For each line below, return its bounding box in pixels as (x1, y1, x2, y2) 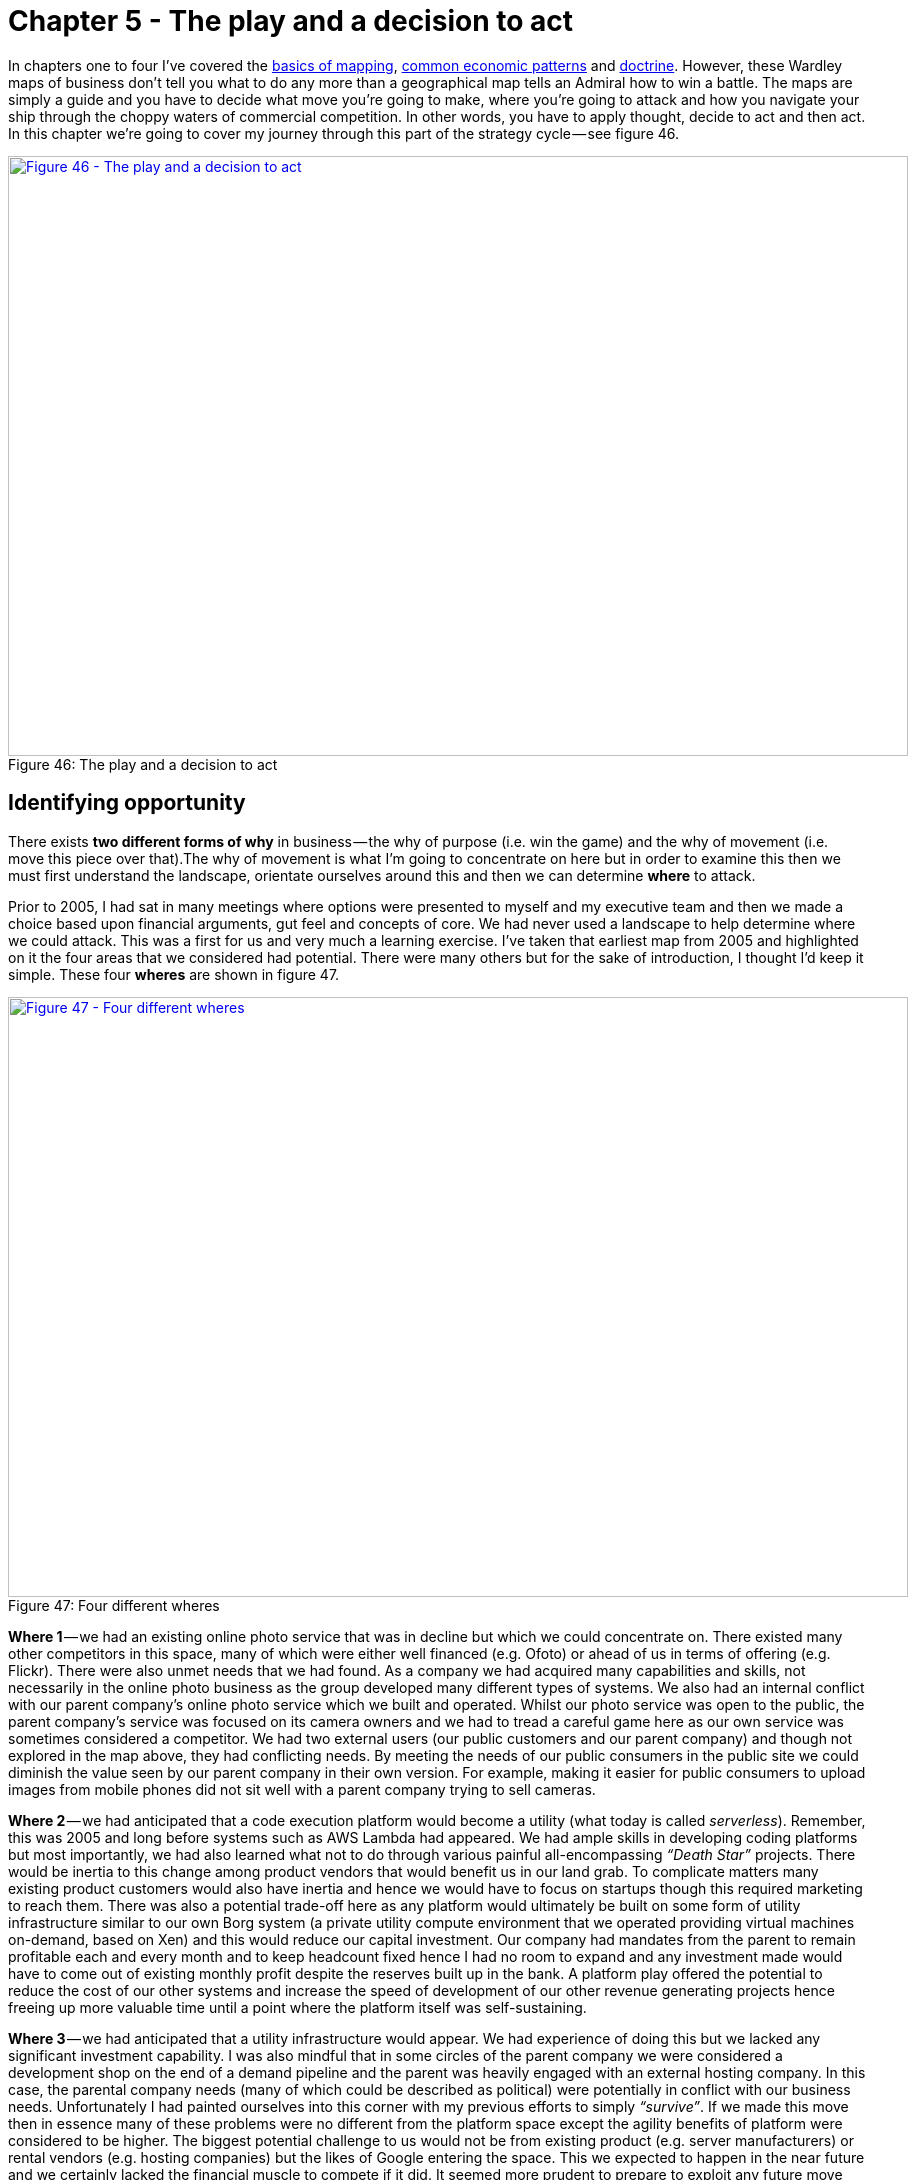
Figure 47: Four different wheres (8, 1596, 220, 1614)
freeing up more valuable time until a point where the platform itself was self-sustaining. (8, 1998, 587, 2016)
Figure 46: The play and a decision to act (8, 755, 278, 773)
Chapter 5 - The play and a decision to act (8, 4, 573, 38)
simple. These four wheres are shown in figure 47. (8, 965, 340, 983)
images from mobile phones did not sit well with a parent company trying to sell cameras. (8, 1780, 596, 1798)
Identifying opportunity (8, 790, 246, 816)
